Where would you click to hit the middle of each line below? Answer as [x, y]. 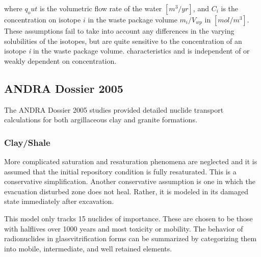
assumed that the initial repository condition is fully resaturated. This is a [120, 171]
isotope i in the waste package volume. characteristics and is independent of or [127, 51]
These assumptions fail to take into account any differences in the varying [119, 31]
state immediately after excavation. [59, 201]
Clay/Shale [27, 142]
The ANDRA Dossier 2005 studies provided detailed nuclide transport [114, 109]
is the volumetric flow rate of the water [101, 8]
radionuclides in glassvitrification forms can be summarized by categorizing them [130, 238]
